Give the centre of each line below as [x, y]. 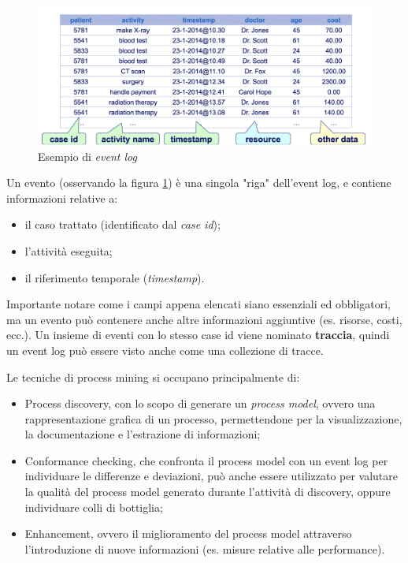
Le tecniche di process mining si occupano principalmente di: [153, 377]
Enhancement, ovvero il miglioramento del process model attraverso [188, 533]
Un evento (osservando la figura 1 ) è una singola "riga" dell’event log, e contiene [199, 183]
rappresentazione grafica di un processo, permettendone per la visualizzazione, [213, 418]
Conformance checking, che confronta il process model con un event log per [206, 460]
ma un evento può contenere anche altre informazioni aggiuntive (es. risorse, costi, [204, 319]
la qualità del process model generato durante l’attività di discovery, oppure [208, 492]
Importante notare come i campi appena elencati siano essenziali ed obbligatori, [198, 304]
